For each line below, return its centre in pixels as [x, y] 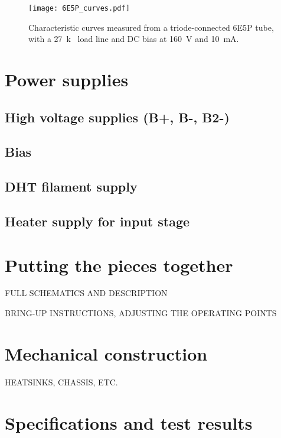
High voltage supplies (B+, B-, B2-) [117, 117]
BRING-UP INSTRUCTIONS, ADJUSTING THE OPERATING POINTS [141, 313]
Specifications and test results [129, 422]
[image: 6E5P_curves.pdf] [79, 8]
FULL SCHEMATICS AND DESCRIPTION [86, 293]
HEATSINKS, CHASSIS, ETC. [61, 382]
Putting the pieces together [119, 265]
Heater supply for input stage [97, 221]
